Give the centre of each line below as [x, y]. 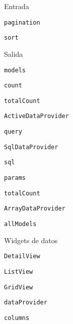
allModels [20, 224]
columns [17, 318]
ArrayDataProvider [35, 209]
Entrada [17, 6]
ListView [19, 272]
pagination [22, 22]
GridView [19, 287]
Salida [14, 53]
